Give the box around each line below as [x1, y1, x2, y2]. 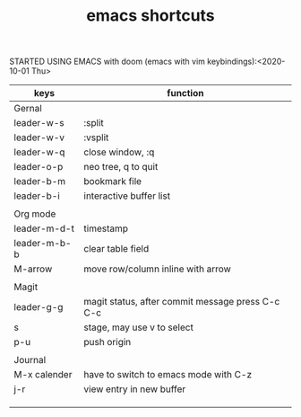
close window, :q [83, 146, 155, 158]
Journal [13, 354, 47, 367]
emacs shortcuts [86, 5, 215, 26]
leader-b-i [13, 190, 60, 202]
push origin [83, 336, 132, 349]
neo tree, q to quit [83, 161, 159, 173]
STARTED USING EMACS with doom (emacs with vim [9, 56, 206, 67]
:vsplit [83, 131, 109, 144]
